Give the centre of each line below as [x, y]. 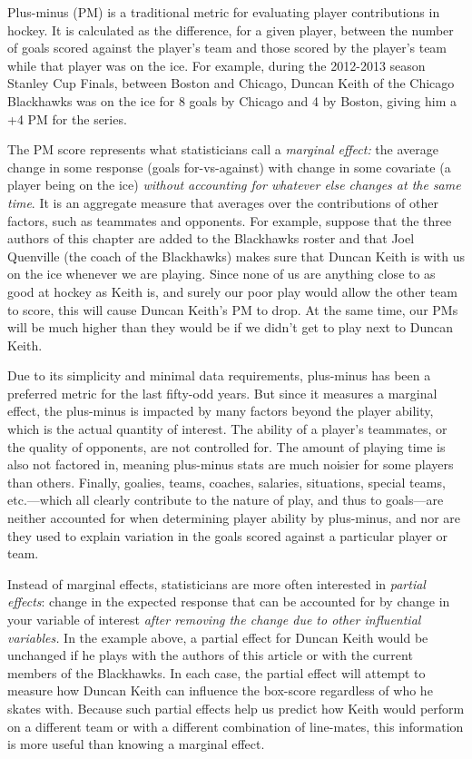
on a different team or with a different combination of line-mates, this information [236, 726]
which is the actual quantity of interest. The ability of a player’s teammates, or [227, 429]
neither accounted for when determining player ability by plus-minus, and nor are [234, 518]
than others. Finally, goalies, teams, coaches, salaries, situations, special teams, [226, 482]
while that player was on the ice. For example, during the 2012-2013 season [216, 65]
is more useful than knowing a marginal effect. [136, 744]
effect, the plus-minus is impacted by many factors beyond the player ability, [221, 411]
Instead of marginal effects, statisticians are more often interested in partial [216, 583]
